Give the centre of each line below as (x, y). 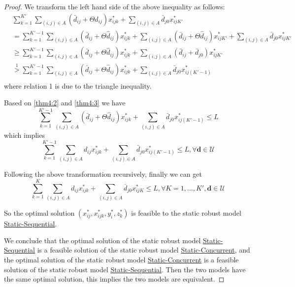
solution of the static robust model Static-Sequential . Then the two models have (125, 269)
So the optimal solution (39, 213)
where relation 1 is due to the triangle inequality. (78, 86)
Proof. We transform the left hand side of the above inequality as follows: (115, 6)
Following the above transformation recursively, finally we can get (103, 174)
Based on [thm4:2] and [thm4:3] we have (65, 102)
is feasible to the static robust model (186, 213)
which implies (24, 135)
